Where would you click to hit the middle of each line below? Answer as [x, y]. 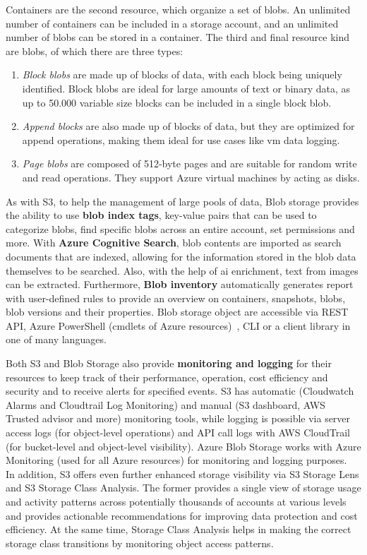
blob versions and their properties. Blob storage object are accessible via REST [177, 312]
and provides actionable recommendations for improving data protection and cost [182, 515]
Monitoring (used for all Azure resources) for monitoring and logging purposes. [176, 460]
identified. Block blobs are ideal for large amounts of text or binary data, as [186, 88]
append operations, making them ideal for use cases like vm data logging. [181, 139]
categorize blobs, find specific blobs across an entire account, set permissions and [180, 228]
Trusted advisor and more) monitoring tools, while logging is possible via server [178, 418]
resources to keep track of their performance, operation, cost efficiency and [167, 377]
